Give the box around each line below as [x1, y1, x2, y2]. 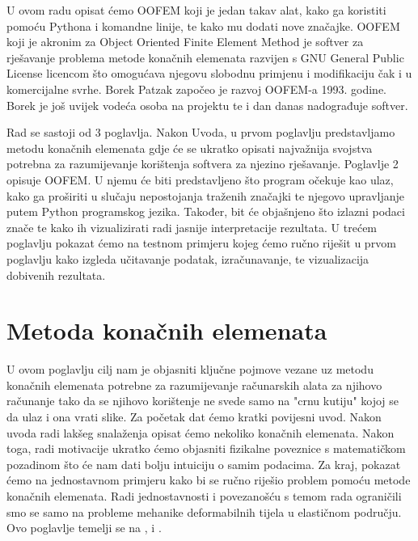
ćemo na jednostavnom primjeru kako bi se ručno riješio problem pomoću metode [6, 471, 411, 488]
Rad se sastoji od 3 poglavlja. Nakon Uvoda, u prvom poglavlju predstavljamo [6, 124, 395, 141]
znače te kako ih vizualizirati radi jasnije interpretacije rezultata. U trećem [6, 218, 378, 235]
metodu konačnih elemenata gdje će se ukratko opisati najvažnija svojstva [6, 139, 373, 156]
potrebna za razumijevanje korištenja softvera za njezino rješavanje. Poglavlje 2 [6, 155, 399, 172]
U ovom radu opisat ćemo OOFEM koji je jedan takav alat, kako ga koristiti [6, 2, 386, 18]
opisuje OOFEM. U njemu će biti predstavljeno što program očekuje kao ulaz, [6, 171, 394, 188]
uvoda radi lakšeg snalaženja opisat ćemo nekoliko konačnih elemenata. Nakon [6, 424, 395, 441]
